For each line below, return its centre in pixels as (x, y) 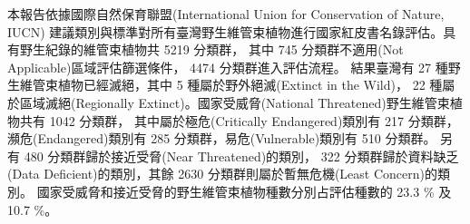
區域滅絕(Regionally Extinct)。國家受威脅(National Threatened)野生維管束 (235, 102)
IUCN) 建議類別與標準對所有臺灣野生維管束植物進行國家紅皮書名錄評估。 (225, 31)
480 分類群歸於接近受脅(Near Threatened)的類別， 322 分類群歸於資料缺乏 (241, 156)
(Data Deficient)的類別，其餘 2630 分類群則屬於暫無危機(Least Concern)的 (222, 174)
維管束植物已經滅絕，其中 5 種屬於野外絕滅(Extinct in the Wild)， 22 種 (231, 85)
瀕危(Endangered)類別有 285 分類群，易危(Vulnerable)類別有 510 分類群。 (222, 138)
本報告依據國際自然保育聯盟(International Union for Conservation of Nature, (226, 14)
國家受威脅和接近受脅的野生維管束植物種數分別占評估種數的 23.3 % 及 (244, 191)
